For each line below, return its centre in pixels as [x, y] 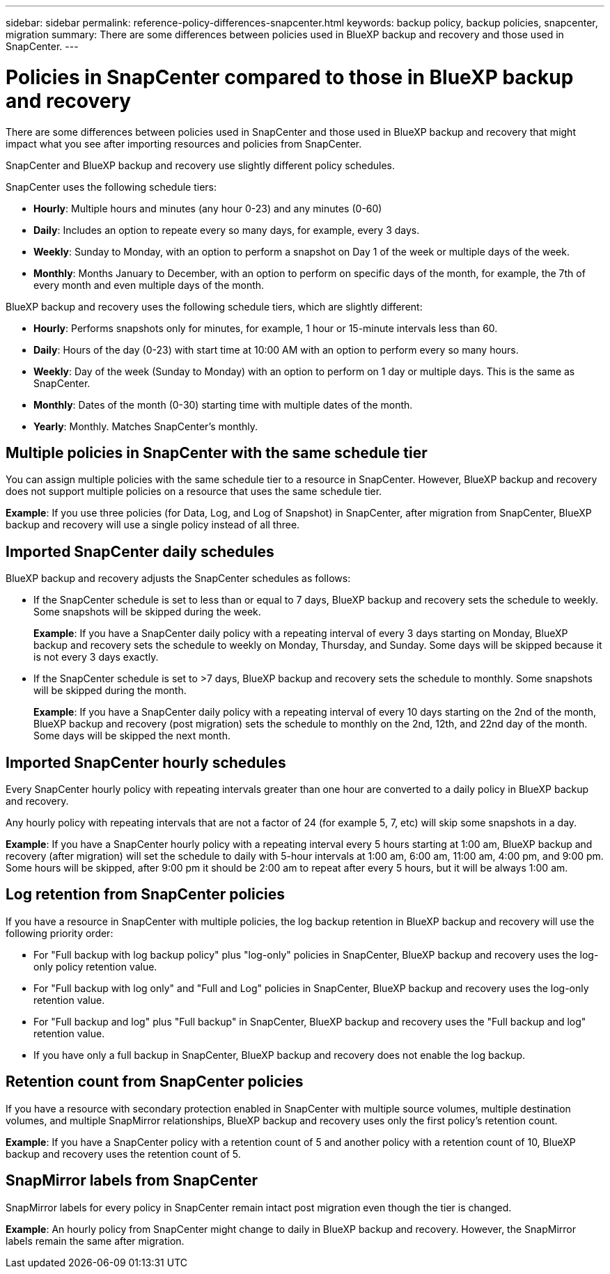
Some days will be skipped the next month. [132, 736]
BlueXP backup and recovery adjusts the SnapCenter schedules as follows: [178, 579]
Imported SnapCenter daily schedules [140, 551]
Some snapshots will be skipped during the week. [147, 612]
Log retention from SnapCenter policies [146, 895]
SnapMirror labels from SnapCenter [132, 1181]
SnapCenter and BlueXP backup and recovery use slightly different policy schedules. [200, 165]
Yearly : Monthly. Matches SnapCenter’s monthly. [146, 426]
